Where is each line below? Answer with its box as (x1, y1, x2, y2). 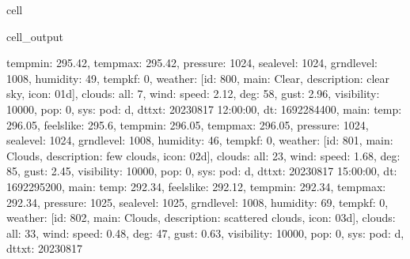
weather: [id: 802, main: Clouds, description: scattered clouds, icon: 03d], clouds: (6, 209, 396, 226)
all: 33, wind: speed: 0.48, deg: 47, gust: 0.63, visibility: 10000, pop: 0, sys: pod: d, (6, 224, 404, 241)
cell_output (6, 28, 63, 44)
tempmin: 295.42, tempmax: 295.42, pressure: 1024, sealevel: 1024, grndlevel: (6, 54, 378, 71)
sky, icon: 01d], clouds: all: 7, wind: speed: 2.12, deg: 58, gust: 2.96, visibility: (6, 85, 380, 102)
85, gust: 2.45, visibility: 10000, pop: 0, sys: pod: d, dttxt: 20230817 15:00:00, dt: (6, 163, 397, 179)
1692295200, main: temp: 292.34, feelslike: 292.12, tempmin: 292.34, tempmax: (6, 178, 386, 194)
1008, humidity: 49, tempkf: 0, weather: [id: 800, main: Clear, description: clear (6, 69, 390, 86)
